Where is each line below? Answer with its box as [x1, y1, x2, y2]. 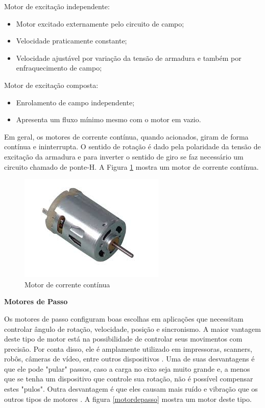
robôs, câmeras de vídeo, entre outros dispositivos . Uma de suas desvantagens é [4, 353, 255, 364]
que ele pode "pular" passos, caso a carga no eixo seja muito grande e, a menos [4, 363, 250, 374]
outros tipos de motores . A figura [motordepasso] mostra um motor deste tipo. [4, 393, 252, 404]
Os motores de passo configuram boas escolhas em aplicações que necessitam [4, 313, 244, 324]
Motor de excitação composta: [4, 79, 99, 90]
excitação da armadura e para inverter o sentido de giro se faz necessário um [4, 151, 244, 162]
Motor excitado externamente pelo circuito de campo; [16, 18, 184, 29]
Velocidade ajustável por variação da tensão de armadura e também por [16, 52, 242, 63]
